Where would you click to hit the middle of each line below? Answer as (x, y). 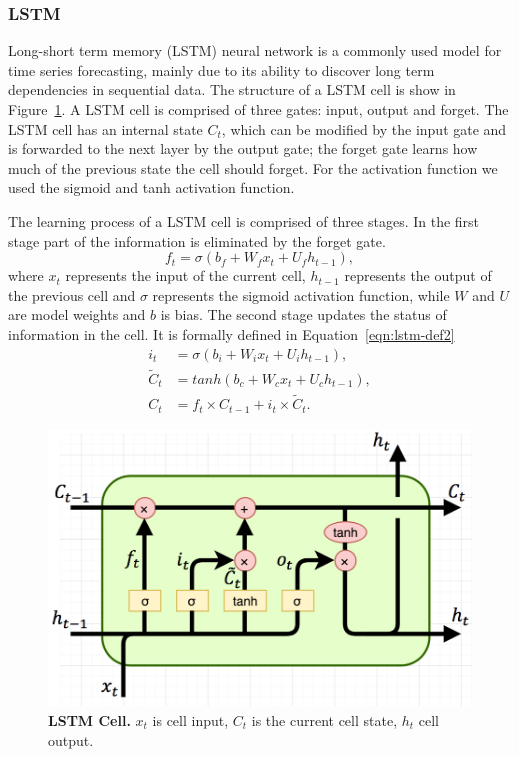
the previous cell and (72, 294)
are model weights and (77, 314)
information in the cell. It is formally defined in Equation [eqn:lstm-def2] (231, 333)
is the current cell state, (324, 720)
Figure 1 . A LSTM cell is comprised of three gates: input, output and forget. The (258, 109)
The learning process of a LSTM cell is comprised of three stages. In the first (244, 220)
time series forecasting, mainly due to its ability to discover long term (221, 69)
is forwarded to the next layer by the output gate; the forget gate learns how (243, 148)
